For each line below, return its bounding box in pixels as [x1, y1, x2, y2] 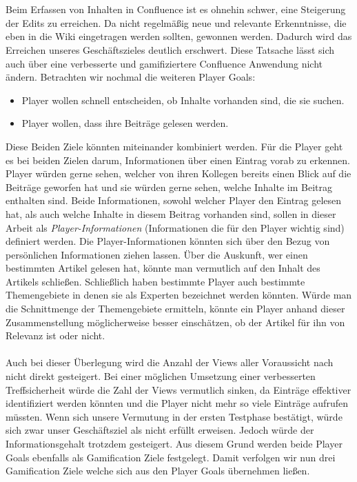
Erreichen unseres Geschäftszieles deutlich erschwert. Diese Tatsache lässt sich [6, 42, 335, 57]
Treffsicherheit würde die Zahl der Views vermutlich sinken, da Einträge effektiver [6, 382, 351, 396]
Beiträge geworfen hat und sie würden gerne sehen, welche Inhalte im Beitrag [6, 179, 332, 194]
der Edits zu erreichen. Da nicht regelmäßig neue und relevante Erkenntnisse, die [6, 15, 347, 30]
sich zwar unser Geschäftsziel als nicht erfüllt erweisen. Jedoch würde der [6, 423, 314, 437]
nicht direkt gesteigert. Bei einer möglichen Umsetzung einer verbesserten [6, 369, 316, 383]
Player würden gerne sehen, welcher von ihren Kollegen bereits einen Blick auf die [6, 166, 351, 181]
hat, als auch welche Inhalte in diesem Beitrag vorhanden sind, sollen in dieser [6, 206, 336, 221]
